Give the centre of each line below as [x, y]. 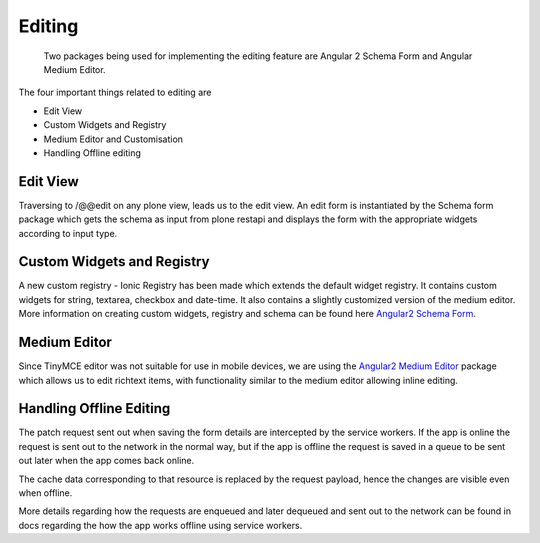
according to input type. [68, 233]
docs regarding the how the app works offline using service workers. [160, 525]
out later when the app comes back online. [106, 461]
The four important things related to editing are [115, 92]
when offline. [45, 493]
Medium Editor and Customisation [113, 139]
